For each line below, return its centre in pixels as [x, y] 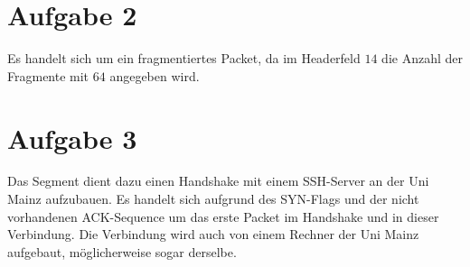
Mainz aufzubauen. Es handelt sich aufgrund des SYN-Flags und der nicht [213, 199]
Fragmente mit [48, 75]
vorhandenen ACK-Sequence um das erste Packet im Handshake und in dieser [223, 216]
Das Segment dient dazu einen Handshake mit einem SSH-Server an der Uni [218, 181]
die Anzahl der [422, 58]
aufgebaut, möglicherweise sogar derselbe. [122, 251]
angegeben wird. [155, 75]
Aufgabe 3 [72, 138]
